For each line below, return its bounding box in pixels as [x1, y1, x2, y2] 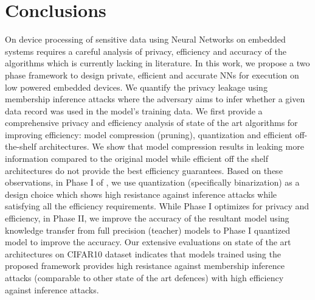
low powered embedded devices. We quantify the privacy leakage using [5, 80, 268, 93]
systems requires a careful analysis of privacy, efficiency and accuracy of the [5, 44, 287, 57]
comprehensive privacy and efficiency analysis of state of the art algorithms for [5, 116, 298, 129]
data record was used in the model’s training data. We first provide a [5, 104, 263, 117]
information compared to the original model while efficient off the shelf [5, 152, 269, 165]
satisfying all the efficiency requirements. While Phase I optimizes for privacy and [5, 200, 310, 212]
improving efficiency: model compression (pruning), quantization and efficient [5, 128, 292, 141]
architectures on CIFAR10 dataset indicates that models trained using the [5, 247, 281, 260]
